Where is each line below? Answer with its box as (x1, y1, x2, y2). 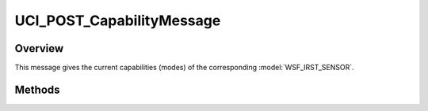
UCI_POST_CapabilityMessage (14, 12, 221, 29)
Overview (14, 42, 64, 55)
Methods (14, 83, 60, 96)
